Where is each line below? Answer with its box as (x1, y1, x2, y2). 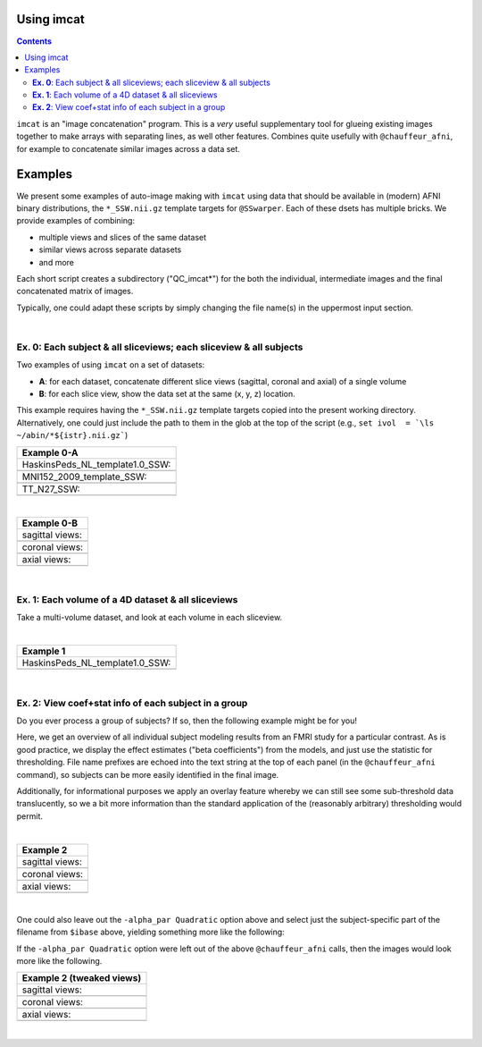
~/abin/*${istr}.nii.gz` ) (16, 430, 129, 441)
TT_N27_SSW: (21, 483, 80, 495)
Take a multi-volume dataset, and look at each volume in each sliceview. (16, 612, 283, 623)
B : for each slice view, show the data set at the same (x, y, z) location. (38, 388, 296, 399)
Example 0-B (21, 517, 79, 529)
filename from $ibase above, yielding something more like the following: (16, 926, 285, 938)
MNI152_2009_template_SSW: (21, 470, 147, 483)
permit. (16, 810, 44, 822)
